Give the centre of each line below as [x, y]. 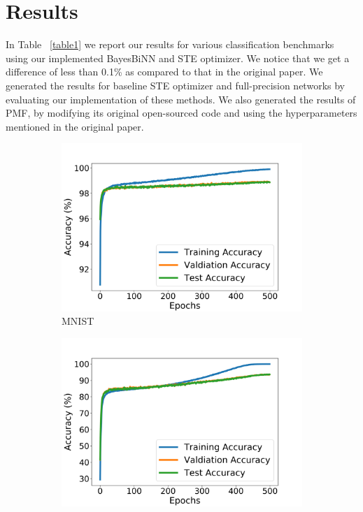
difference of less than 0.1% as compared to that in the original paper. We [164, 72]
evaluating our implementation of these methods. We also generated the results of [181, 99]
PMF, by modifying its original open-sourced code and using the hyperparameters [181, 113]
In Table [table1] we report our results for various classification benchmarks [170, 44]
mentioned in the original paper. [75, 126]
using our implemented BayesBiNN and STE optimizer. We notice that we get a [178, 58]
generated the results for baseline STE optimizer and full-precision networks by [175, 85]
